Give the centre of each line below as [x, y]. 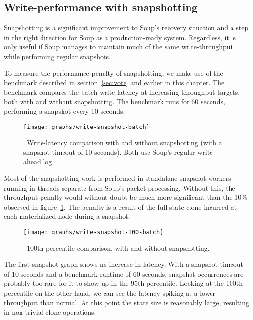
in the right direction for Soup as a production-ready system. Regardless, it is [120, 37]
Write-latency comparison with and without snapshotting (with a [124, 142]
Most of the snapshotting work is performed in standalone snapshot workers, [118, 178]
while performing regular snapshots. [57, 56]
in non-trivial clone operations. [50, 312]
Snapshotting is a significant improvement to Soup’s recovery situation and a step [126, 28]
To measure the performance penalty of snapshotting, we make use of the [114, 73]
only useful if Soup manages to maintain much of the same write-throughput [118, 47]
